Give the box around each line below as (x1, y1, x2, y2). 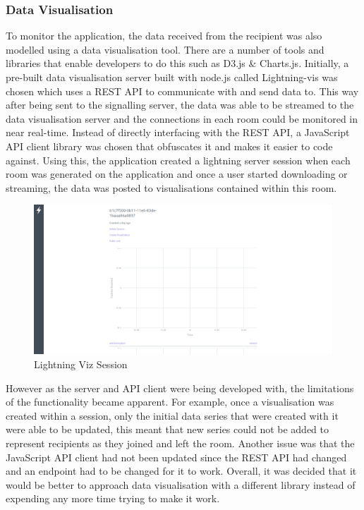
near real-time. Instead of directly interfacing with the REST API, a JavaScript (6, 125, 350, 140)
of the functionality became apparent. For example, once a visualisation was (6, 394, 334, 409)
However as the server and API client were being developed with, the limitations (6, 380, 354, 395)
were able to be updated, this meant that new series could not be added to (6, 422, 329, 437)
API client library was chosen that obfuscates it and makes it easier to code (6, 138, 333, 153)
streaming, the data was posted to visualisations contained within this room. (6, 180, 337, 195)
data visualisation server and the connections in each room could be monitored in (6, 111, 358, 126)
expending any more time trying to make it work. (6, 491, 220, 506)
